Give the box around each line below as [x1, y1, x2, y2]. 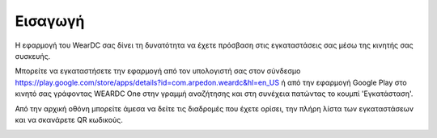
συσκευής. [15, 51, 51, 61]
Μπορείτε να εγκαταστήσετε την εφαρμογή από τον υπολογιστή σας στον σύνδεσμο [15, 66, 301, 76]
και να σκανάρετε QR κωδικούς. [15, 115, 123, 124]
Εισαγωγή [15, 12, 85, 30]
